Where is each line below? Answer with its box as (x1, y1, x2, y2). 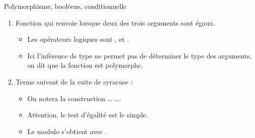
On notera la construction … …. (27, 93, 121, 103)
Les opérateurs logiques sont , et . (27, 34, 129, 44)
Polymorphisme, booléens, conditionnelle (4, 1, 127, 11)
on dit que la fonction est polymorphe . (27, 60, 143, 70)
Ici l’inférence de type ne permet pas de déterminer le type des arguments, (27, 50, 252, 60)
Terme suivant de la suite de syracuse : (15, 76, 133, 86)
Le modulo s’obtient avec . (27, 126, 107, 136)
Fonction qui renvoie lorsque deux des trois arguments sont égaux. (15, 17, 215, 28)
